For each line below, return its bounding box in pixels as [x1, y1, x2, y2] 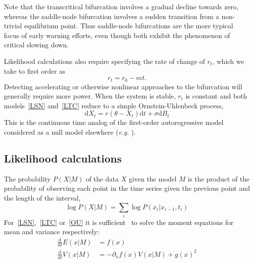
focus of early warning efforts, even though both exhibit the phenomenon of [4, 30, 230, 40]
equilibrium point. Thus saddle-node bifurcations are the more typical [24, 20, 233, 31]
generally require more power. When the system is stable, [4, 91, 176, 101]
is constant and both [185, 91, 247, 101]
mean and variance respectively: [4, 226, 99, 237]
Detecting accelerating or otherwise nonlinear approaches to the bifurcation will [4, 81, 242, 91]
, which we [212, 56, 244, 66]
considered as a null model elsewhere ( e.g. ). [4, 126, 136, 137]
